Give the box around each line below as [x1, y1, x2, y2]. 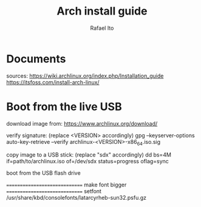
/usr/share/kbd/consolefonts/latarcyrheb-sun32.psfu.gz [6, 194, 147, 202]
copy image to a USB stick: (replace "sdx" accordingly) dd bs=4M [6, 151, 172, 158]
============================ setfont [6, 188, 102, 195]
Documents [6, 52, 66, 66]
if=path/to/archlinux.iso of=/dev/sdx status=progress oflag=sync [6, 158, 169, 165]
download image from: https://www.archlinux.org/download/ [6, 120, 158, 127]
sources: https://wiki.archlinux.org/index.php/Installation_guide [6, 72, 164, 80]
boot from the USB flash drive [6, 169, 81, 177]
